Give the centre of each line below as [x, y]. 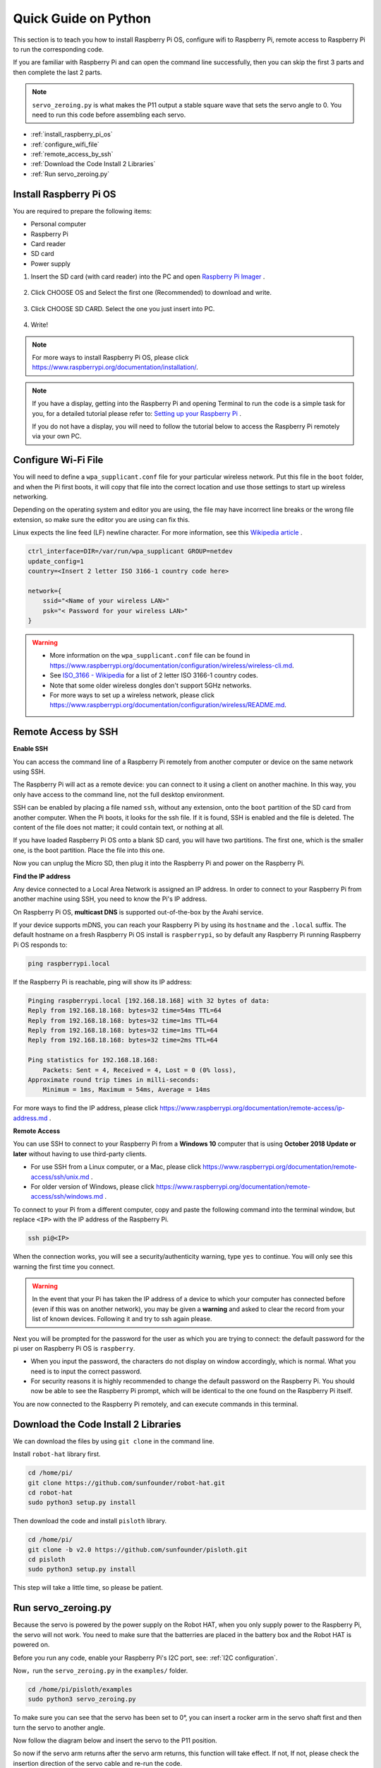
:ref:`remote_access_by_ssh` [72, 154]
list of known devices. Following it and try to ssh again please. [122, 1319]
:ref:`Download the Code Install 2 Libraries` [93, 164]
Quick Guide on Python [82, 18]
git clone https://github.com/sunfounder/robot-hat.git [127, 1483]
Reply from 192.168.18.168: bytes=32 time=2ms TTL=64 [123, 1040]
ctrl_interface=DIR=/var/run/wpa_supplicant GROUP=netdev [130, 551]
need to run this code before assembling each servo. [109, 115]
